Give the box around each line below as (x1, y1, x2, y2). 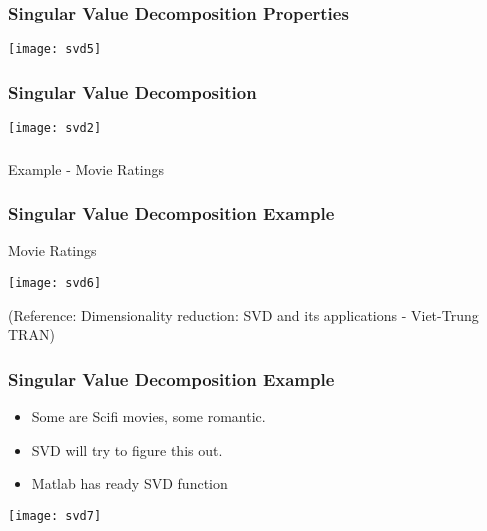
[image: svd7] (8, 508, 102, 523)
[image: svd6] (8, 276, 102, 291)
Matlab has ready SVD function (31, 473, 228, 494)
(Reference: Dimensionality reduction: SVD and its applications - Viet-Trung (8, 304, 479, 325)
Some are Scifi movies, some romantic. (31, 406, 266, 427)
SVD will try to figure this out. (31, 439, 223, 460)
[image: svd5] (8, 42, 102, 57)
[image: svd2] (8, 121, 102, 136)
